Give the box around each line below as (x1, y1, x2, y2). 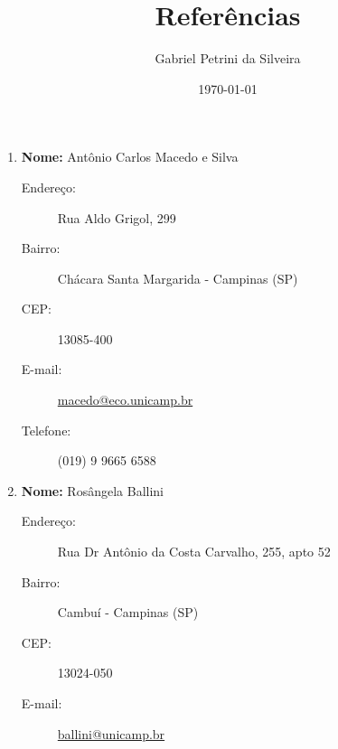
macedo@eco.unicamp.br (57, 390, 193, 409)
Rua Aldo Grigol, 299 (57, 208, 176, 227)
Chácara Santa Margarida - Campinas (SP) (57, 268, 298, 287)
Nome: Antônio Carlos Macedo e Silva (21, 147, 239, 166)
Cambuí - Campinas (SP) (57, 603, 199, 622)
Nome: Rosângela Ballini (21, 481, 164, 500)
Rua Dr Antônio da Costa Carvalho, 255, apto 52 (57, 542, 331, 561)
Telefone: (21, 420, 71, 439)
